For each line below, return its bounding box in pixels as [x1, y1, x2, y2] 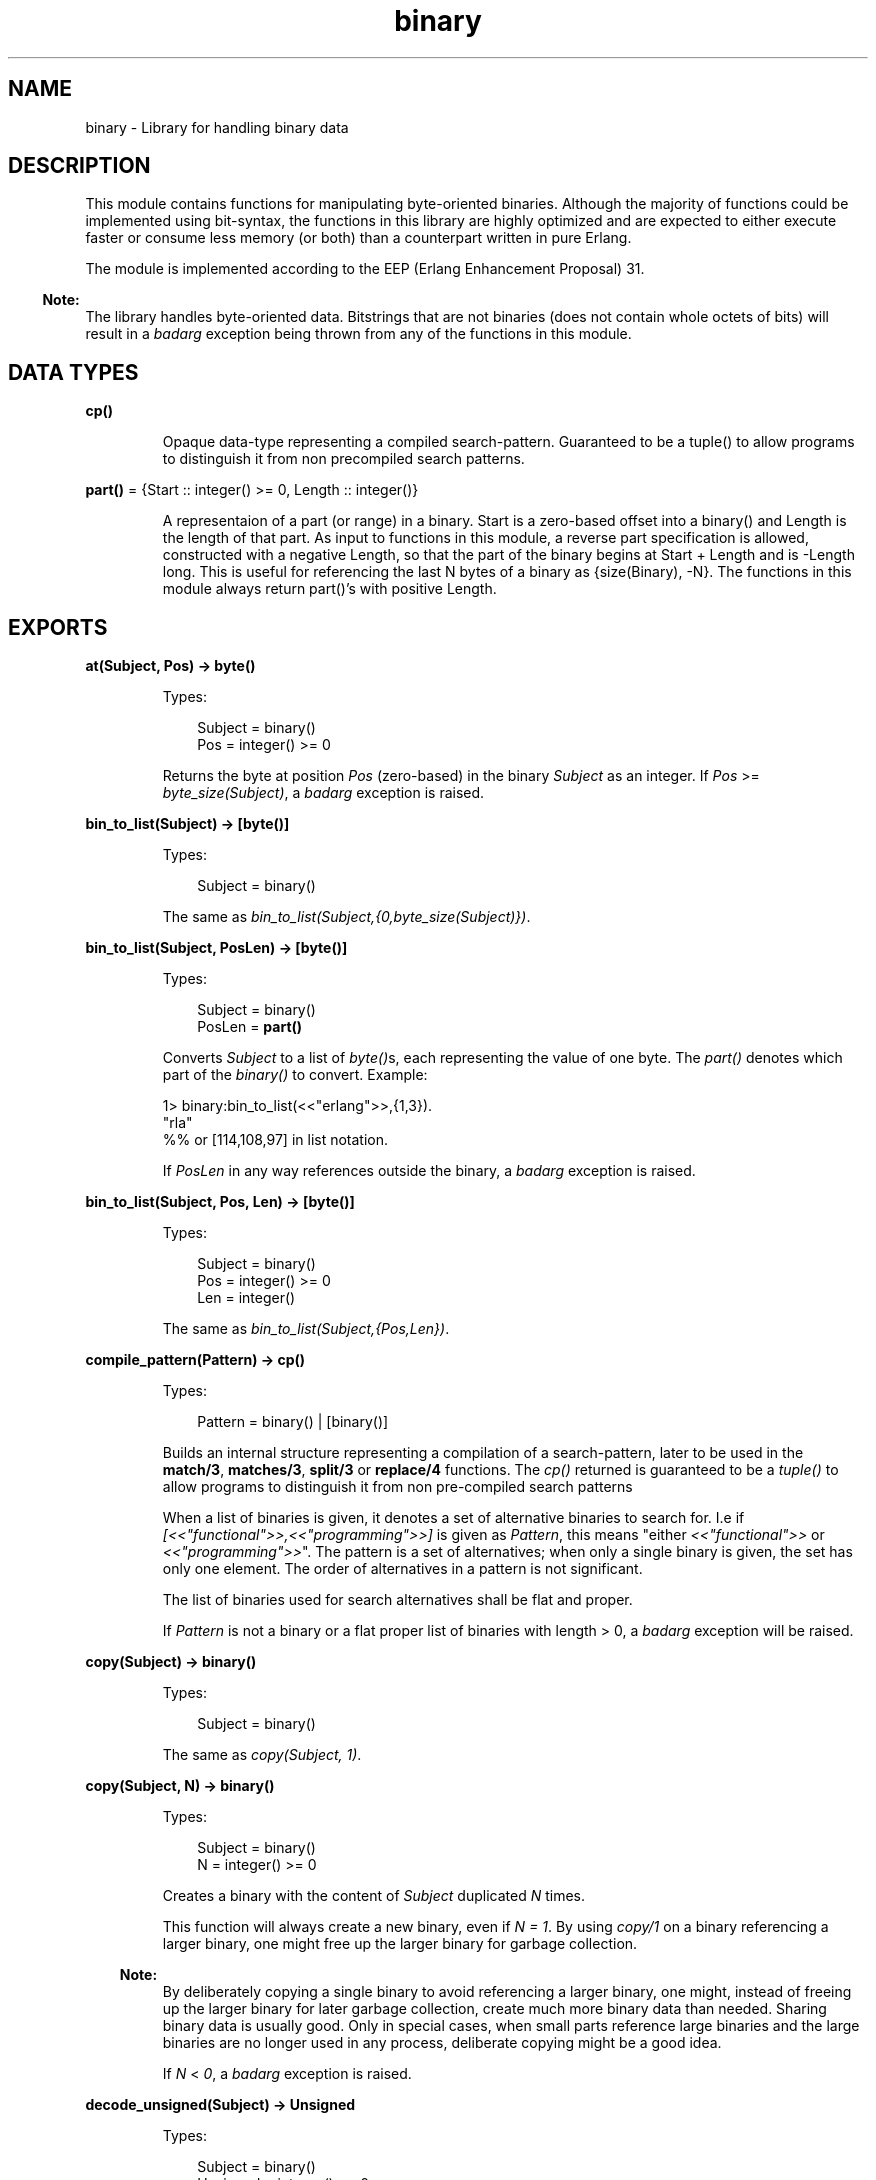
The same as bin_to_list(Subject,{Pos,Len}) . [162, 1320, 450, 1338]
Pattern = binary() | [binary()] [197, 1413, 389, 1431]
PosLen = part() [197, 1018, 303, 1036]
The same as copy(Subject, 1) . [162, 1746, 362, 1764]
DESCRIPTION [8, 153, 151, 179]
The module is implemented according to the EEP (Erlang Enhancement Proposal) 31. [85, 260, 645, 278]
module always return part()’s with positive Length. [162, 580, 497, 598]
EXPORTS [8, 614, 108, 640]
